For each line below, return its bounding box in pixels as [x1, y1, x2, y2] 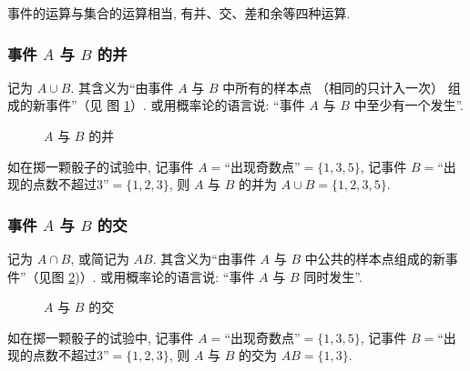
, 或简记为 [70, 249, 129, 267]
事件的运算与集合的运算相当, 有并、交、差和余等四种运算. [7, 4, 351, 22]
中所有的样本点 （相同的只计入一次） [222, 77, 444, 96]
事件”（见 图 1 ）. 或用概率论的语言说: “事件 [45, 95, 305, 115]
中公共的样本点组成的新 [304, 249, 445, 267]
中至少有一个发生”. [353, 95, 465, 115]
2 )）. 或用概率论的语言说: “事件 [68, 266, 255, 286]
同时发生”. [303, 266, 363, 286]
